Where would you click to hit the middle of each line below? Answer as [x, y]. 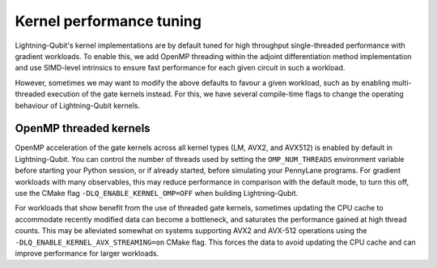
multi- [401, 83]
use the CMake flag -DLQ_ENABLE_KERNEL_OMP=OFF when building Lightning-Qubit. [157, 193]
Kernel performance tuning [108, 21]
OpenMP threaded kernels [83, 128]
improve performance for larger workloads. [87, 253]
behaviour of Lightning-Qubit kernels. [78, 105]
